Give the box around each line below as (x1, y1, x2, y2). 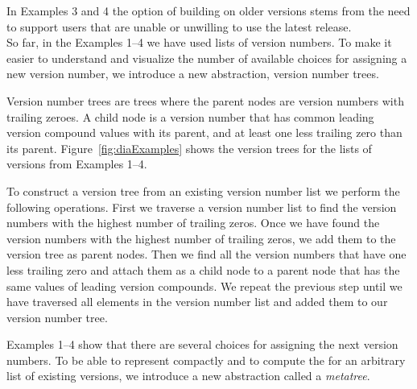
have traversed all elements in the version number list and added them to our (6, 293, 388, 310)
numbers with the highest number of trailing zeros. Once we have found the (6, 214, 380, 231)
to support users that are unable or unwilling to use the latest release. (6, 18, 352, 35)
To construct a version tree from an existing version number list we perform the (6, 182, 400, 199)
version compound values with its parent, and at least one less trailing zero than (6, 124, 403, 141)
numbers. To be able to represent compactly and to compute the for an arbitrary (6, 351, 406, 368)
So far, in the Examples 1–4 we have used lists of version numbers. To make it (6, 34, 392, 51)
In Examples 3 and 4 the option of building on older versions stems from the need (6, 2, 411, 19)
